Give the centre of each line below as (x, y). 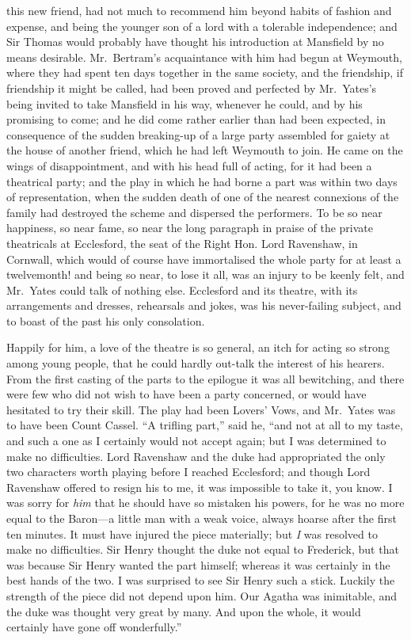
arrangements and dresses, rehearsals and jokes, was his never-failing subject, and (204, 305)
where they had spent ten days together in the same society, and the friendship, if (205, 72)
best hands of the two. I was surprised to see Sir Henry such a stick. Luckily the (201, 580)
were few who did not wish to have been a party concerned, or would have (186, 394)
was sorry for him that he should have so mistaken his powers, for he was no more (205, 503)
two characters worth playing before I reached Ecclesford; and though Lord (188, 472)
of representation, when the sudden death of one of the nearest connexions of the (203, 197)
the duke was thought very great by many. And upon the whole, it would (184, 611)
